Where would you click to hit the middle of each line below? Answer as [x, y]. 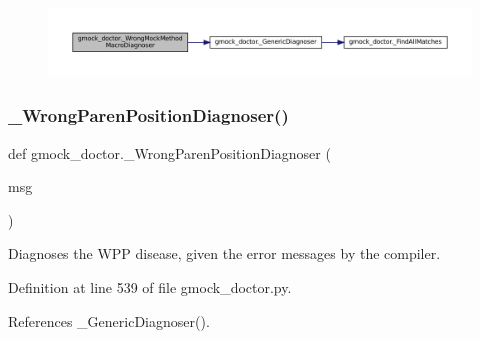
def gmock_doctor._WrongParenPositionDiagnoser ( [169, 152]
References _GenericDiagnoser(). [109, 320]
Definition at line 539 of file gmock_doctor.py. [150, 286]
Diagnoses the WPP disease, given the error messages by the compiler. [224, 253]
